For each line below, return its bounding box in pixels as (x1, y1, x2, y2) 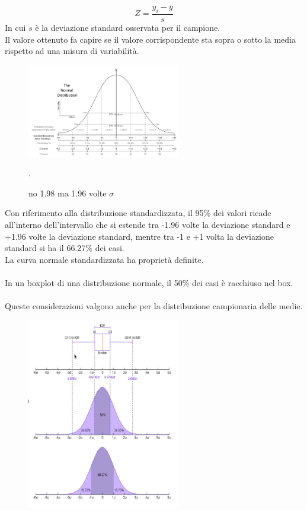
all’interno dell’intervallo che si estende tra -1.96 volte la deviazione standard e (5, 218, 290, 230)
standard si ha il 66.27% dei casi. (5, 242, 124, 254)
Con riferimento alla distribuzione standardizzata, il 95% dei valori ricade (5, 207, 271, 219)
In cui (5, 21, 26, 34)
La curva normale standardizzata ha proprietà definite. (5, 253, 204, 265)
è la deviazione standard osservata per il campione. (35, 21, 220, 34)
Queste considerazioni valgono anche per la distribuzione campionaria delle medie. (5, 300, 303, 312)
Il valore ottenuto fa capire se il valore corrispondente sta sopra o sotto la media (5, 33, 296, 45)
